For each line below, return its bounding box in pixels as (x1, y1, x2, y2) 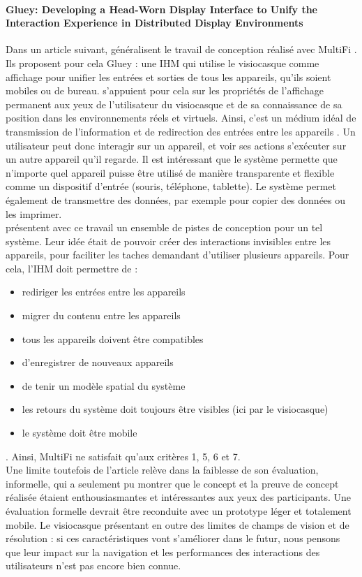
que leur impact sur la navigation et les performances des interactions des (6, 544, 320, 559)
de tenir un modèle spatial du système (22, 378, 186, 393)
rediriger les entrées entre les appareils (22, 284, 186, 299)
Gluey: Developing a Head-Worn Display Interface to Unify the (6, 1, 317, 16)
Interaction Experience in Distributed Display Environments (6, 15, 303, 30)
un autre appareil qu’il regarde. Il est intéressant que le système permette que (6, 152, 338, 166)
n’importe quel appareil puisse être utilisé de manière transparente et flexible (6, 165, 335, 180)
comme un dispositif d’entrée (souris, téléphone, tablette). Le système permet (6, 179, 337, 193)
